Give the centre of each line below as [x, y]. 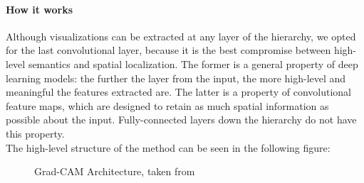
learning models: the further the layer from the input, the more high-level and [176, 78]
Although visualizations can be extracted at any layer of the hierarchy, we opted [181, 36]
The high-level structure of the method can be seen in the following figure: [168, 147]
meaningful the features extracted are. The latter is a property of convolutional [178, 92]
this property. [35, 133]
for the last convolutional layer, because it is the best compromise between [168, 50]
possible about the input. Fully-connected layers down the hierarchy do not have [181, 120]
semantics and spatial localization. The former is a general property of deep [193, 63]
